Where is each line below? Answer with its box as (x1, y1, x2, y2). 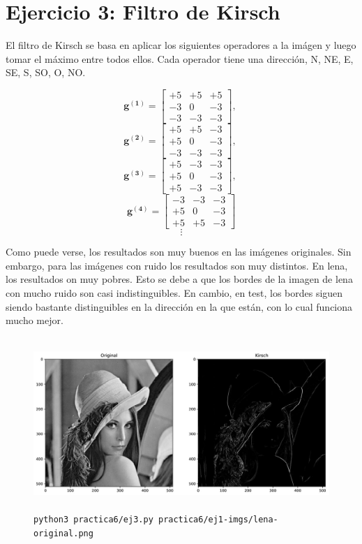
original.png (33, 528, 93, 538)
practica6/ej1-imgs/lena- (158, 515, 278, 525)
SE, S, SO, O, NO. (6, 65, 86, 80)
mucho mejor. (6, 313, 63, 328)
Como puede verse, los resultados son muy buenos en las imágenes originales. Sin (6, 244, 352, 259)
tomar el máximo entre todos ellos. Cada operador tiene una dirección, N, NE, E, (6, 51, 354, 66)
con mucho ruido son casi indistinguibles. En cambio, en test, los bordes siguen (6, 286, 343, 300)
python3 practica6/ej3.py (33, 515, 153, 525)
